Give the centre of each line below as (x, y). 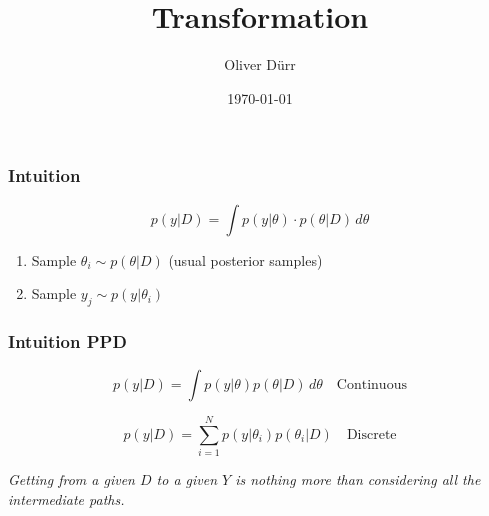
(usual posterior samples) (245, 259)
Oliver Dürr (260, 64)
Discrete (371, 435)
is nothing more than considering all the (358, 479)
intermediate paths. (66, 498)
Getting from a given (71, 479)
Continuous (371, 385)
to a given (187, 479)
